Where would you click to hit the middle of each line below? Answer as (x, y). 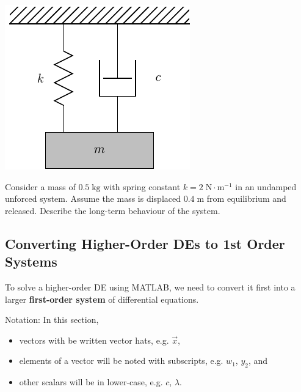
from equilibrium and (246, 198)
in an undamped (266, 186)
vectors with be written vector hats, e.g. (94, 340)
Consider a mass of (40, 186)
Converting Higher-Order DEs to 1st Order (145, 243)
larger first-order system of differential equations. (102, 299)
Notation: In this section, (52, 320)
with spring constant (142, 186)
